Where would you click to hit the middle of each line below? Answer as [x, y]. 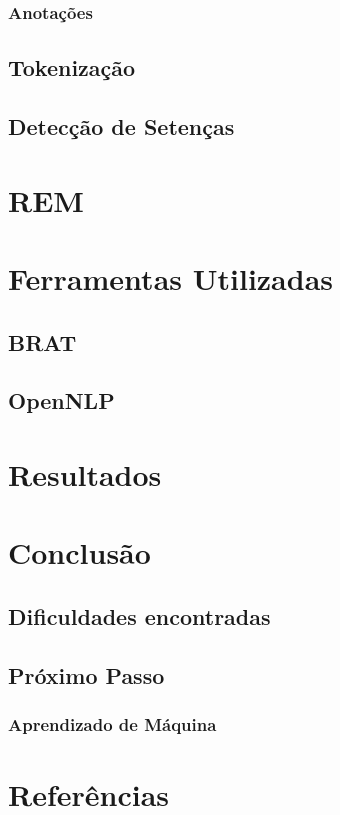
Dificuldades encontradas [139, 615]
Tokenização [72, 67]
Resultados [85, 473]
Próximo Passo [86, 674]
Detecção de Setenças [121, 126]
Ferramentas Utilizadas [171, 277]
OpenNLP [61, 400]
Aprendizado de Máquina [112, 723]
